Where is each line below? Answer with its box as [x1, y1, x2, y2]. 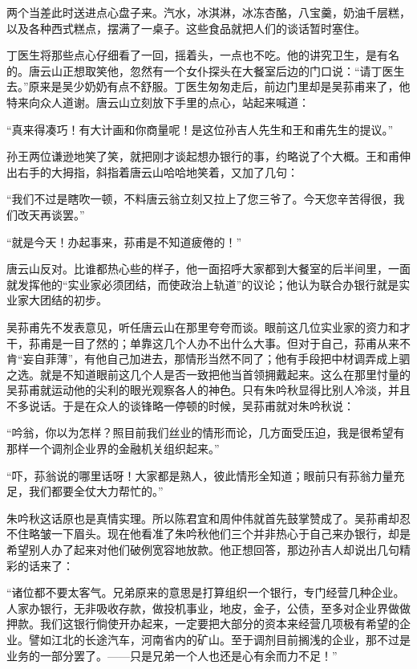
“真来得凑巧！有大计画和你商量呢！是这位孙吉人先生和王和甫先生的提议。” [6, 120, 394, 137]
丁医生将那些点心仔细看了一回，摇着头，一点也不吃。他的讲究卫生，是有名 [6, 47, 399, 63]
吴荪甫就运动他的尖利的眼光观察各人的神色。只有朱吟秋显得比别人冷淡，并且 [6, 381, 411, 398]
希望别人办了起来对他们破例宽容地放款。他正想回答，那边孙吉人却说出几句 [6, 541, 399, 558]
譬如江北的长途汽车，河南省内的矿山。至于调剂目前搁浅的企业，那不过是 [28, 631, 411, 647]
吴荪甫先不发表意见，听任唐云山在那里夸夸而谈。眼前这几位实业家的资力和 [6, 318, 399, 335]
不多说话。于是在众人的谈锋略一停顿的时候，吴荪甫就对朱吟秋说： [6, 397, 354, 414]
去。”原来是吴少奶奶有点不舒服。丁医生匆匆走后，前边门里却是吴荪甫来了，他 [6, 78, 411, 95]
